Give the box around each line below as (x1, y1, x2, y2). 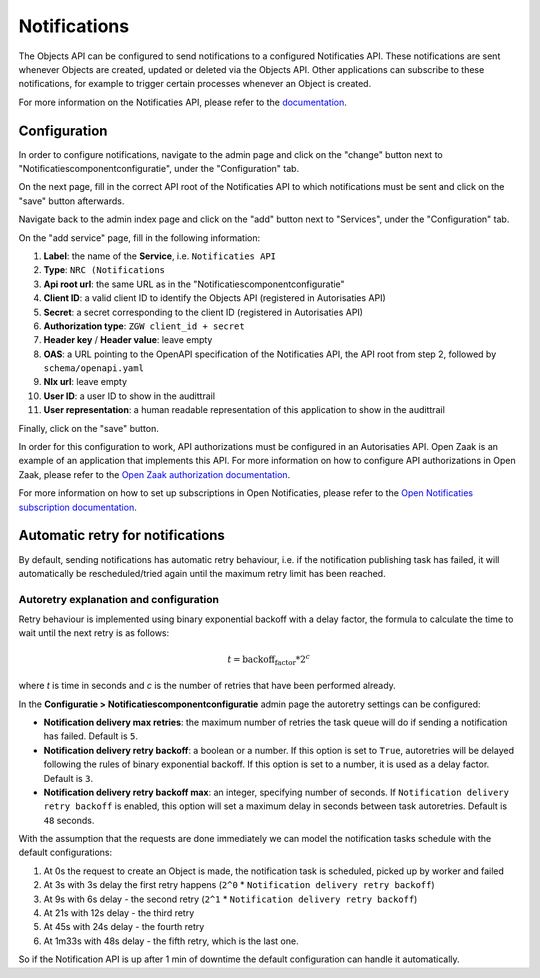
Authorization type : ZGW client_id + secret (43, 320, 245, 332)
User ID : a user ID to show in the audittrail (43, 390, 215, 402)
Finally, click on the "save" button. (18, 422, 159, 434)
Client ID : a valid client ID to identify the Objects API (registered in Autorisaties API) (43, 292, 387, 304)
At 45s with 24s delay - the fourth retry (43, 921, 205, 933)
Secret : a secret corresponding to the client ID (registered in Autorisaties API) (43, 306, 364, 318)
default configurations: (18, 846, 113, 859)
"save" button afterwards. (18, 195, 125, 207)
